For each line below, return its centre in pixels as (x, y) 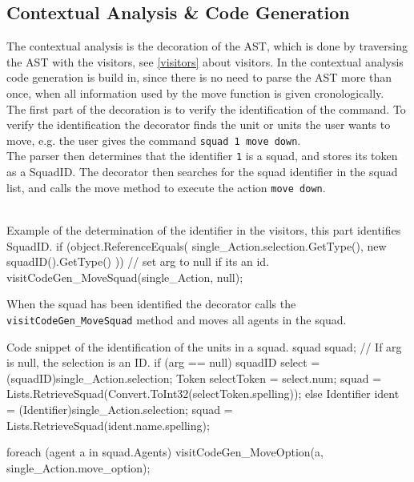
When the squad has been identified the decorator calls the (151, 304)
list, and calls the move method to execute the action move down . (166, 187)
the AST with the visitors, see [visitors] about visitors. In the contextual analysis (205, 61)
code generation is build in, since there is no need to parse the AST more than (199, 77)
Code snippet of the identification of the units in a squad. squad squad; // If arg (204, 346)
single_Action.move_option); (78, 467)
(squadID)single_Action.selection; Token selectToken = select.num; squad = (194, 378)
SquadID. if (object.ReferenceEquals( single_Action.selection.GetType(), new (197, 245)
